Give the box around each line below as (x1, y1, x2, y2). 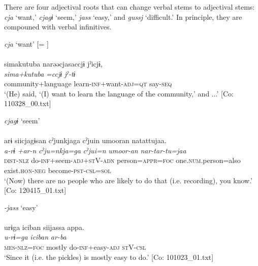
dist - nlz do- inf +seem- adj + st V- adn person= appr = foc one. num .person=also (4, 155, 241, 165)
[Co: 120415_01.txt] (4, 185, 67, 195)
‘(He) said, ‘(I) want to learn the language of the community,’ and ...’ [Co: (4, 88, 234, 98)
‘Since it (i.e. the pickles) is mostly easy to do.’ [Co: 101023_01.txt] (4, 251, 214, 262)
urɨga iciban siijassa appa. (4, 221, 84, 232)
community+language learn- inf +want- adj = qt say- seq (4, 78, 172, 89)
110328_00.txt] (4, 98, 51, 109)
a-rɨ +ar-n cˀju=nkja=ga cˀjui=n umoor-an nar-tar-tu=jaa (4, 145, 186, 155)
